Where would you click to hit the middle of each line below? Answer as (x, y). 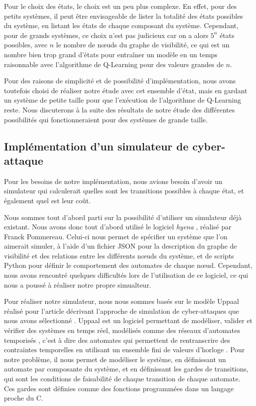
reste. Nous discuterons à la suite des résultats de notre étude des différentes (119, 109)
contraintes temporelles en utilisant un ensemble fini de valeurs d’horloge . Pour (125, 350)
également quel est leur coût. (47, 200)
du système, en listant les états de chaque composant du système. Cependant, (121, 25)
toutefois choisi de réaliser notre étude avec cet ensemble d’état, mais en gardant (126, 90)
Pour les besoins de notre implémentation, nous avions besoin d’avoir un (113, 181)
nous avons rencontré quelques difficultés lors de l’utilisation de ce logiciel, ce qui (126, 275)
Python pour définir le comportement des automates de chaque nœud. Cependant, (128, 265)
